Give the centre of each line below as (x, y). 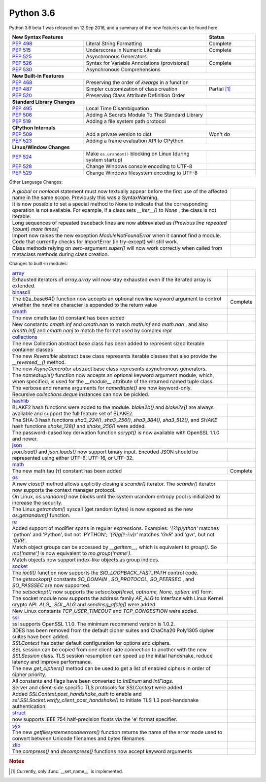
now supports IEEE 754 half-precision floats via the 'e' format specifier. (95, 719)
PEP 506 (22, 115)
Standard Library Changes (44, 102)
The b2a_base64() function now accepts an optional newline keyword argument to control (116, 299)
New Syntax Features (38, 37)
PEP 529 (22, 173)
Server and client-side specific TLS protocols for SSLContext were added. (98, 687)
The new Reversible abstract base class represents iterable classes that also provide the (115, 356)
